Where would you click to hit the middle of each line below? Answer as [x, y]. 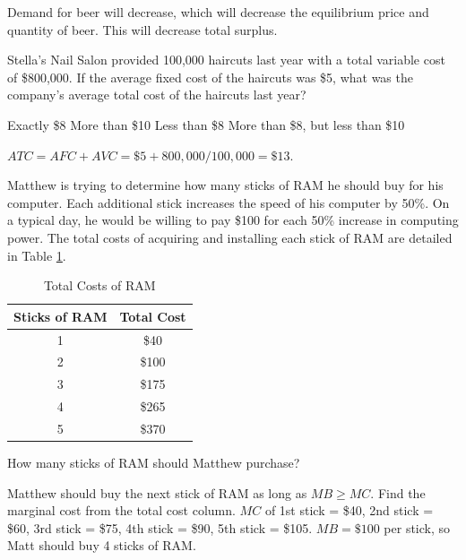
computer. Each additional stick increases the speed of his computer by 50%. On [229, 202]
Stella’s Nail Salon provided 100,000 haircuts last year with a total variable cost [226, 60]
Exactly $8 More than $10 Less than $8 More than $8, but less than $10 [206, 124]
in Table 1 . [37, 255]
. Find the [398, 492]
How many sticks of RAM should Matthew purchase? [154, 463]
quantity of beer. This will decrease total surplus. [142, 29]
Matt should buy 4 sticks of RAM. [102, 545]
